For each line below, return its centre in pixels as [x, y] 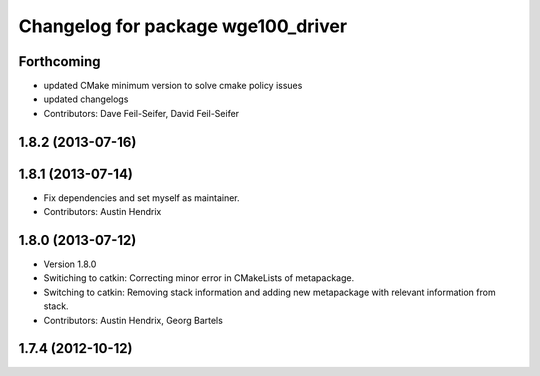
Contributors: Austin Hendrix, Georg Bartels [133, 320]
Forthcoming [59, 61]
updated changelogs [86, 99]
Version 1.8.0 [70, 264]
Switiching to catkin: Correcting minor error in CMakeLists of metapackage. [199, 278]
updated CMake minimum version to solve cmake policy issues [173, 86]
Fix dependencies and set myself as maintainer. [141, 197]
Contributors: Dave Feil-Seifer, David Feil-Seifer [141, 113]
